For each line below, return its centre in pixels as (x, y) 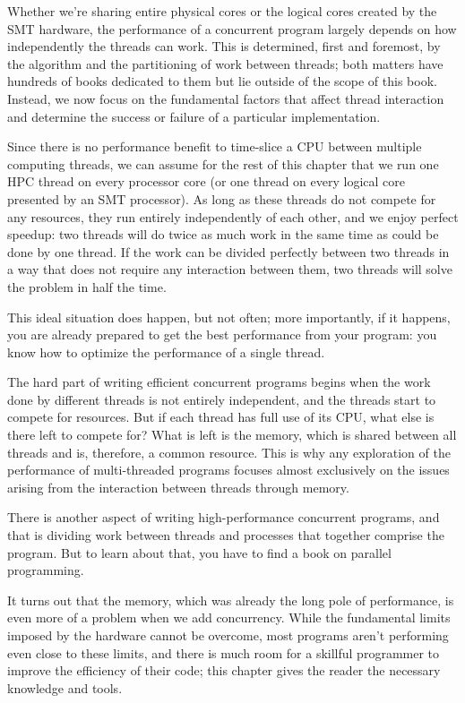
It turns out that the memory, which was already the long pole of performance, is (231, 600)
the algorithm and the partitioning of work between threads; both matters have (225, 63)
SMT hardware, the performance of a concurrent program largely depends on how (232, 28)
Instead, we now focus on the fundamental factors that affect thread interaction (226, 98)
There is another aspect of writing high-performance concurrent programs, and (224, 517)
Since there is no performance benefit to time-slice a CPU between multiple (215, 146)
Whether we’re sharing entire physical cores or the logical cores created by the (222, 11)
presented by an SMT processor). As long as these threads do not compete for (222, 198)
